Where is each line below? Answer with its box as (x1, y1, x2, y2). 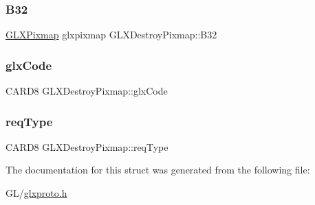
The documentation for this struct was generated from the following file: (6, 162, 310, 177)
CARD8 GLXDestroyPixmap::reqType (6, 139, 169, 154)
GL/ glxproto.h (6, 186, 67, 200)
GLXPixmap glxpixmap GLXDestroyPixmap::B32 (6, 27, 217, 42)
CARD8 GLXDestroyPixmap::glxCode (6, 84, 168, 98)
